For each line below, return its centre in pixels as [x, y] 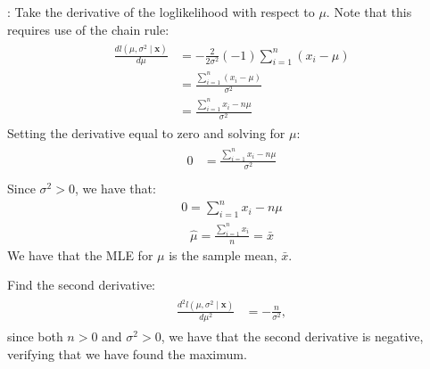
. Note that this [369, 12]
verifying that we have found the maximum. [127, 353]
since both [35, 336]
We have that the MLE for [80, 254]
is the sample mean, [223, 254]
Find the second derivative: [81, 285]
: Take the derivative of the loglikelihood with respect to [161, 12]
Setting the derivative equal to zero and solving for [146, 133]
